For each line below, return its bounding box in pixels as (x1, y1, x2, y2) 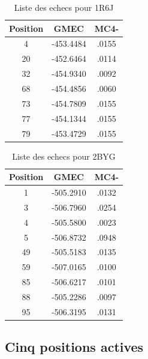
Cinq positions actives (5, 337, 144, 356)
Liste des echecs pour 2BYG (12, 149, 116, 162)
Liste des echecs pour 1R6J (14, 1, 114, 13)
